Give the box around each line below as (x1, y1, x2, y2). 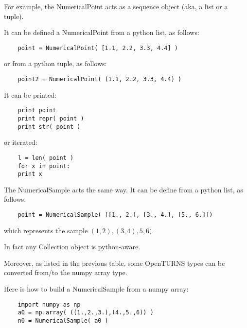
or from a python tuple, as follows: (4, 58, 107, 69)
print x (18, 171, 42, 178)
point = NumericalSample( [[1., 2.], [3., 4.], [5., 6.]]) (18, 211, 213, 218)
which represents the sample (4, 225, 88, 235)
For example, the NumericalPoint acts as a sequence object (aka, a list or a (4, 1, 228, 11)
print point (18, 107, 56, 114)
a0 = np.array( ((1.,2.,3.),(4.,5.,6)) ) (18, 309, 154, 316)
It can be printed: (4, 89, 56, 100)
